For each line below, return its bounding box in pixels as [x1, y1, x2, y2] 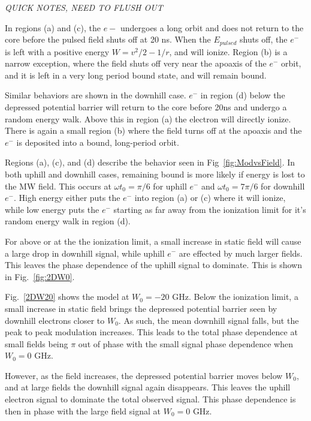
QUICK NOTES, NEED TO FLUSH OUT [5, 1, 163, 13]
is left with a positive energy [5, 45, 110, 58]
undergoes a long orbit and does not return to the [120, 21, 304, 34]
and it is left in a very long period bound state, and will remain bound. [5, 68, 267, 81]
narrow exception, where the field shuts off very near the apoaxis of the [5, 57, 267, 70]
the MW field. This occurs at [5, 179, 111, 192]
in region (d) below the [200, 89, 285, 101]
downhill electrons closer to [5, 314, 105, 326]
